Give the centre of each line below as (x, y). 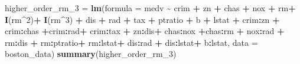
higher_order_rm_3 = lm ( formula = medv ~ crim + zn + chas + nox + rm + (150, 8)
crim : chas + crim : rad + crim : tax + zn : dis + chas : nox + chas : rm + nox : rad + (145, 31)
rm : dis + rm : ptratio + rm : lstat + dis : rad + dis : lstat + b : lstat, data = (131, 42)
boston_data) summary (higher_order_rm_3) (91, 54)
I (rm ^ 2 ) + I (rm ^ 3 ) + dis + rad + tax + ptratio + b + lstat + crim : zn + (142, 19)
